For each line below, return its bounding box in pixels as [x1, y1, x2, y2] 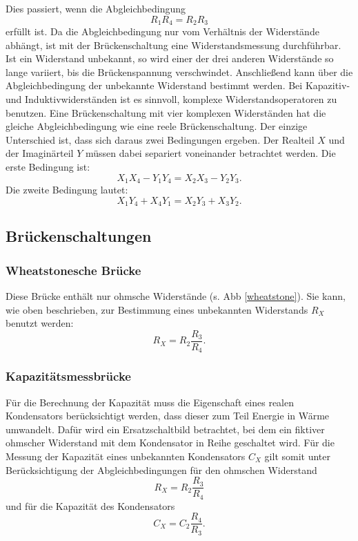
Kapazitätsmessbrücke [6, 368, 131, 385]
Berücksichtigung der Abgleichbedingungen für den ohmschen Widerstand [6, 462, 317, 477]
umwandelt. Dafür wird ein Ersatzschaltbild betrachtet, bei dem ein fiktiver [6, 421, 325, 436]
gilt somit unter [264, 448, 331, 463]
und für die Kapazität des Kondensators [6, 498, 175, 513]
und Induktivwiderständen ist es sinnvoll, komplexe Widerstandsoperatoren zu [6, 92, 337, 106]
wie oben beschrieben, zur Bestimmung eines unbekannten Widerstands [6, 302, 308, 316]
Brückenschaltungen [6, 225, 152, 247]
